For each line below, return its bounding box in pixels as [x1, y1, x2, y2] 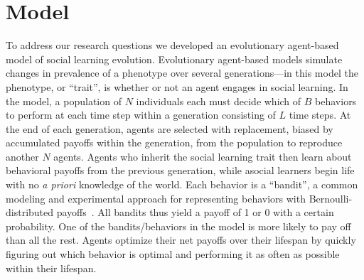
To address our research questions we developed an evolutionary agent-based [6, 38, 339, 53]
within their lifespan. [6, 260, 97, 275]
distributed [6, 205, 54, 220]
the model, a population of [6, 93, 122, 108]
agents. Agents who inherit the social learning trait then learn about [53, 149, 352, 163]
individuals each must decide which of [136, 93, 301, 108]
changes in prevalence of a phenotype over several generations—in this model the [6, 65, 358, 80]
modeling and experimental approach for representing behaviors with [6, 190, 306, 205]
